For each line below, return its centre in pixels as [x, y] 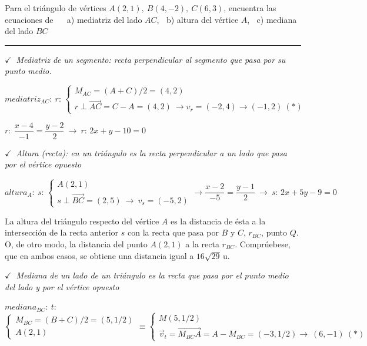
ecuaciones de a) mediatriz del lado [74, 19]
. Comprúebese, [263, 243]
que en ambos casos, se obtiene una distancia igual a [99, 255]
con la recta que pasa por [173, 232]
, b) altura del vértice [198, 19]
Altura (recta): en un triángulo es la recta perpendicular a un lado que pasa [151, 152]
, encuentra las [250, 8]
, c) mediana [272, 19]
